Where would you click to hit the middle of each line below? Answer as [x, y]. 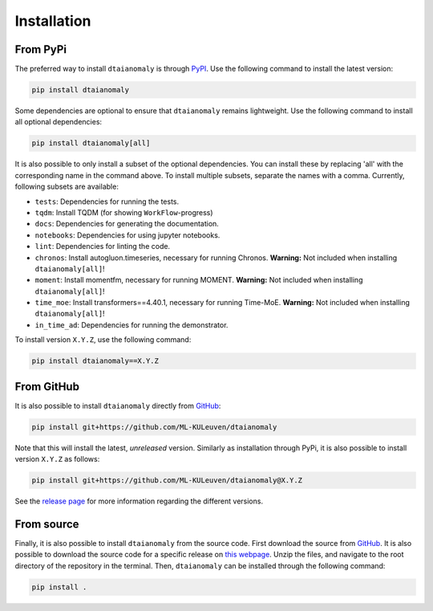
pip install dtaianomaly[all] [91, 143]
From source [47, 524]
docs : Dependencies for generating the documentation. [127, 224]
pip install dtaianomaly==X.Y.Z [95, 361]
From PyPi [41, 49]
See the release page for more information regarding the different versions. [139, 501]
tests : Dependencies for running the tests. [107, 202]
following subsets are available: [67, 187]
